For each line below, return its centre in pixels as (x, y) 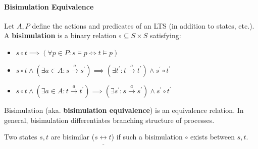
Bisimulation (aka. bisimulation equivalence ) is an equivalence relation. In (124, 110)
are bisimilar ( (73, 137)
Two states (21, 137)
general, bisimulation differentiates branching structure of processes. (109, 120)
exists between (213, 137)
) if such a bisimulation (147, 137)
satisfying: (165, 35)
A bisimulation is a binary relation (60, 35)
